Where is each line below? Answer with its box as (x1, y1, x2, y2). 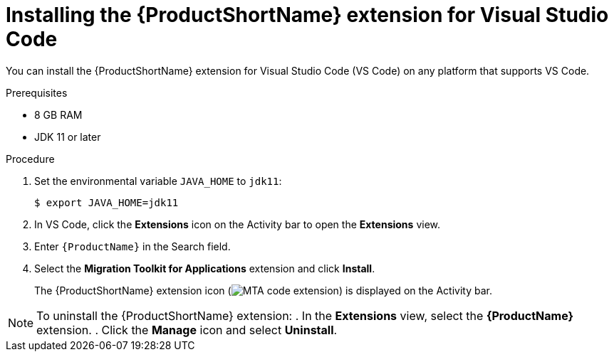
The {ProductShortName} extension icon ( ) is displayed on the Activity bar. (34, 284, 492, 297)
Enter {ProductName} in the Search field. (34, 240, 231, 252)
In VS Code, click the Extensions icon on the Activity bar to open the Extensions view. (34, 218, 441, 230)
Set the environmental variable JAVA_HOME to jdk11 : (34, 174, 282, 187)
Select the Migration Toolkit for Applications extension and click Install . (34, 262, 375, 275)
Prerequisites (6, 86, 68, 99)
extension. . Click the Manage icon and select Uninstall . (36, 322, 338, 337)
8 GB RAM (34, 108, 83, 121)
